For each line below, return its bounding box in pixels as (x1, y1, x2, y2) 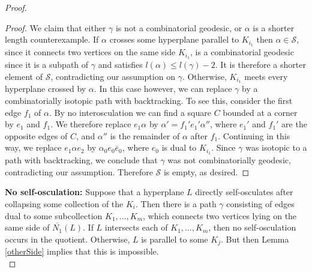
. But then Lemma (220, 232, 289, 245)
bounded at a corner (223, 106, 298, 118)
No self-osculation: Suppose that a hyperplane (5, 186, 184, 198)
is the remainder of (110, 129, 180, 142)
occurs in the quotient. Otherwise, (5, 232, 130, 245)
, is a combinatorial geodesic (190, 46, 294, 58)
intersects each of (104, 221, 168, 234)
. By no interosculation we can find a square (49, 106, 211, 118)
